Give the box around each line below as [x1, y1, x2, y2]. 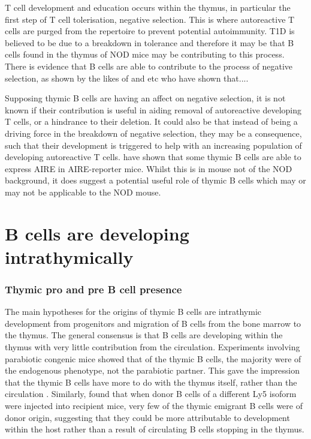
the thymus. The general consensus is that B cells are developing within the [5, 329, 283, 341]
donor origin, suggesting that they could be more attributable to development [5, 411, 290, 423]
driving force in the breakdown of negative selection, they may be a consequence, [5, 127, 302, 139]
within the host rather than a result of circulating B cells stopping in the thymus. [5, 423, 304, 435]
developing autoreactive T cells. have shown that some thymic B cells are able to [5, 151, 301, 163]
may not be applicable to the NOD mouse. [5, 185, 161, 198]
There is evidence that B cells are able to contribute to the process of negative [5, 59, 293, 72]
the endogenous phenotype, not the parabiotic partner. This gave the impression [5, 364, 300, 377]
